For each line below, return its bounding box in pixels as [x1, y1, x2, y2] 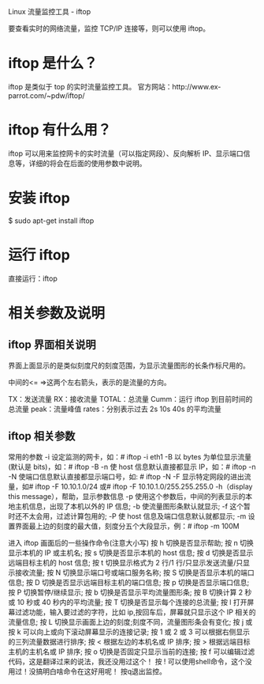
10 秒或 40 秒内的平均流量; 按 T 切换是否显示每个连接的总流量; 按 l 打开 [17, 597, 247, 607]
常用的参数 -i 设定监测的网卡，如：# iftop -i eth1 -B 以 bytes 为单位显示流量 [8, 452, 252, 461]
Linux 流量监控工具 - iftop [8, 7, 91, 16]
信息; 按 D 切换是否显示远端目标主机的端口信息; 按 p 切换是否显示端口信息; [8, 577, 250, 587]
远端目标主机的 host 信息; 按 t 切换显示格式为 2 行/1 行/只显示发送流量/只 [8, 557, 244, 567]
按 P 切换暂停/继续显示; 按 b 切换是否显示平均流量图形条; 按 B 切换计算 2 [8, 588, 244, 597]
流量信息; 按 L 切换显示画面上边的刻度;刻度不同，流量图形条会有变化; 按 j [8, 617, 244, 626]
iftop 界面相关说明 [8, 338, 96, 352]
